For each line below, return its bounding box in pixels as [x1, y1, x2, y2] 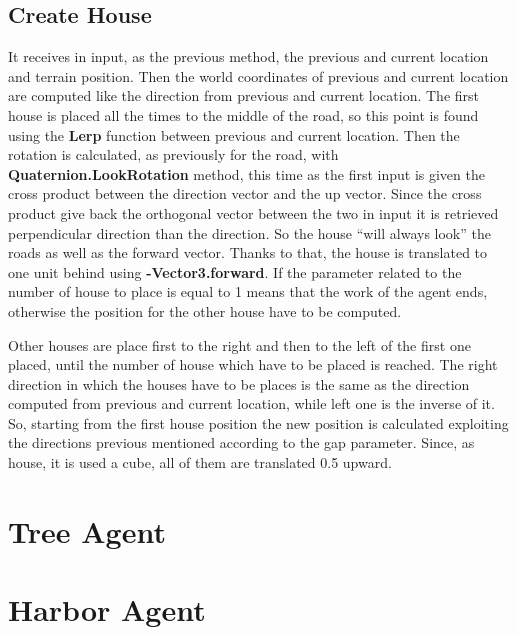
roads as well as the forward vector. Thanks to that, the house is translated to [8, 242, 488, 263]
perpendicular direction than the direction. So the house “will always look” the [8, 222, 491, 243]
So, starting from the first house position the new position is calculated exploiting [8, 412, 509, 433]
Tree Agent [8, 510, 166, 551]
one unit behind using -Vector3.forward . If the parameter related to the [8, 261, 462, 282]
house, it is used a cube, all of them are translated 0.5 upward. [8, 452, 392, 473]
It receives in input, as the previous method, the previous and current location [8, 46, 489, 67]
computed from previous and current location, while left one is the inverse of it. [8, 393, 495, 414]
